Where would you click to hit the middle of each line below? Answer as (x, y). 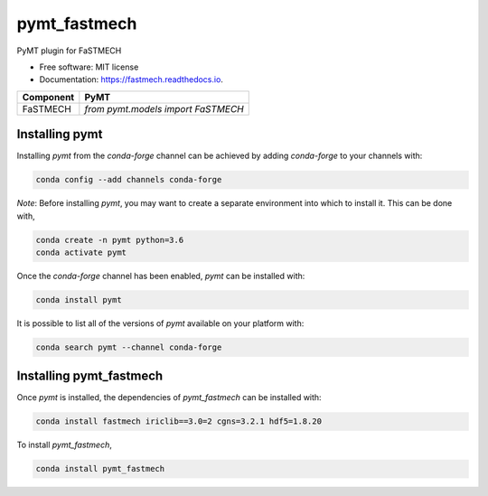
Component (48, 97)
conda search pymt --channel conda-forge (129, 347)
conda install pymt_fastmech (100, 469)
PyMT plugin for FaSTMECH (69, 51)
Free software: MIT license (89, 67)
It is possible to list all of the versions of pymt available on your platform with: (160, 323)
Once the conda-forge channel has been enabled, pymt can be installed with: (161, 276)
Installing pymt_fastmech (90, 376)
